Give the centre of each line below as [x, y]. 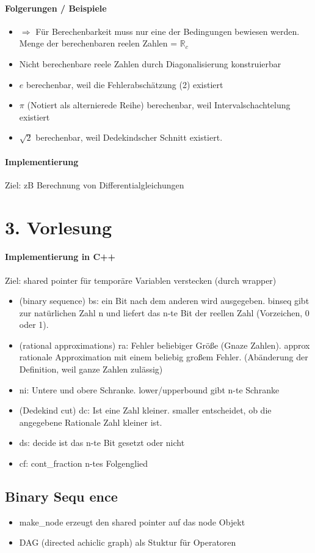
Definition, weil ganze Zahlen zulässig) [91, 369]
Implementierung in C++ [60, 257]
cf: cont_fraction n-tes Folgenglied [84, 463]
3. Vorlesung [59, 227]
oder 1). [34, 325]
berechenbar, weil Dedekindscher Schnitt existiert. [129, 137]
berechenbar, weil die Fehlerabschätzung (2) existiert [125, 84]
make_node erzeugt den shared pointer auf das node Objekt [132, 521]
